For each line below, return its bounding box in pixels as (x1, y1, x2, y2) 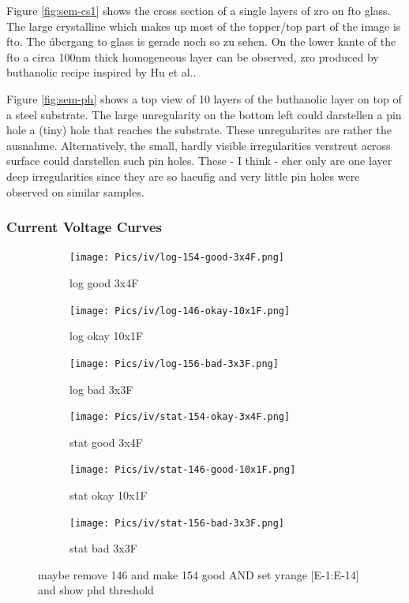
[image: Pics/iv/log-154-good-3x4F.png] (69, 252, 285, 264)
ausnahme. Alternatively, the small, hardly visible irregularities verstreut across (6, 137, 391, 153)
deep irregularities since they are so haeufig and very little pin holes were (6, 167, 360, 184)
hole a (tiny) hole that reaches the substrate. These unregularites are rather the (6, 122, 392, 138)
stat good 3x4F (69, 433, 143, 450)
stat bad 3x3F (69, 540, 137, 556)
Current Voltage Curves (6, 217, 162, 237)
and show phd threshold (38, 582, 154, 598)
